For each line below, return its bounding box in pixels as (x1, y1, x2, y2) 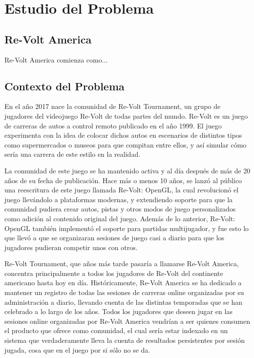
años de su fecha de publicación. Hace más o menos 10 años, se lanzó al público (4, 175, 242, 185)
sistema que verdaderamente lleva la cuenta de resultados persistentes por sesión (4, 335, 245, 345)
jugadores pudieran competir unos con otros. (4, 242, 138, 252)
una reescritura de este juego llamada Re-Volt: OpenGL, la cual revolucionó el (4, 185, 239, 195)
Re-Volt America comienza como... (4, 54, 108, 64)
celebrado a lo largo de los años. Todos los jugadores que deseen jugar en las (4, 306, 233, 316)
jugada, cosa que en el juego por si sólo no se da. (4, 344, 150, 355)
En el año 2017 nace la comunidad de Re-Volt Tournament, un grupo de (4, 101, 221, 111)
